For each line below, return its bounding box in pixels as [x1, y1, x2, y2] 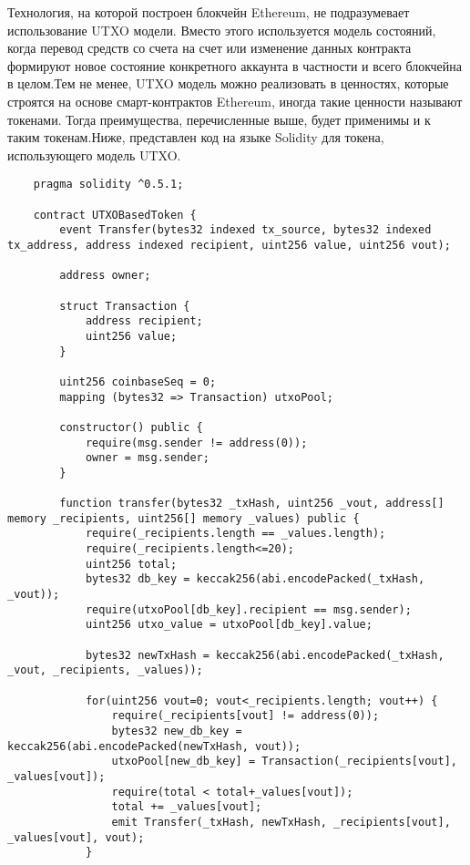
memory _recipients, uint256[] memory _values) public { [7, 511, 360, 525]
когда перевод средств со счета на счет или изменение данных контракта [7, 38, 412, 57]
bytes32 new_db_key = [111, 724, 242, 737]
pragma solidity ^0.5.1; [33, 178, 184, 191]
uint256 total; [85, 557, 178, 571]
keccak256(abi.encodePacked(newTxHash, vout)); [7, 739, 301, 753]
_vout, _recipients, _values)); [7, 664, 203, 677]
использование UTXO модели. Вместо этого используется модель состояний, [7, 20, 436, 39]
